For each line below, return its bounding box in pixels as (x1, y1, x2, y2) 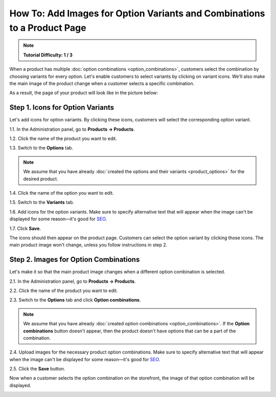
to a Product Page (9, 22, 86, 33)
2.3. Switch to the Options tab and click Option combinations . (9, 297, 141, 303)
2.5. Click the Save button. (9, 366, 65, 372)
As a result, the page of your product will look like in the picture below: (9, 90, 158, 96)
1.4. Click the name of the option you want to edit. (9, 190, 114, 196)
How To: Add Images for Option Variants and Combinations (9, 8, 265, 19)
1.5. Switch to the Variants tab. (9, 199, 74, 205)
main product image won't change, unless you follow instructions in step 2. (9, 242, 168, 248)
